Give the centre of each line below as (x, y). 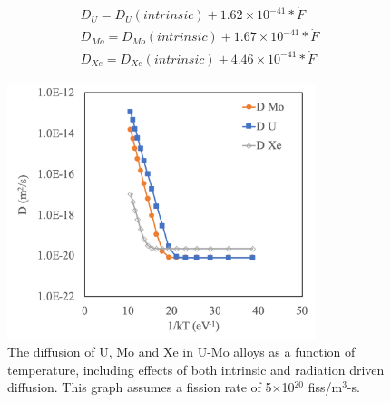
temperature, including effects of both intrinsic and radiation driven (196, 369)
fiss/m (325, 387)
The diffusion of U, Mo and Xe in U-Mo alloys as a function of (181, 352)
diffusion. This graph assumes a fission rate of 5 (140, 387)
